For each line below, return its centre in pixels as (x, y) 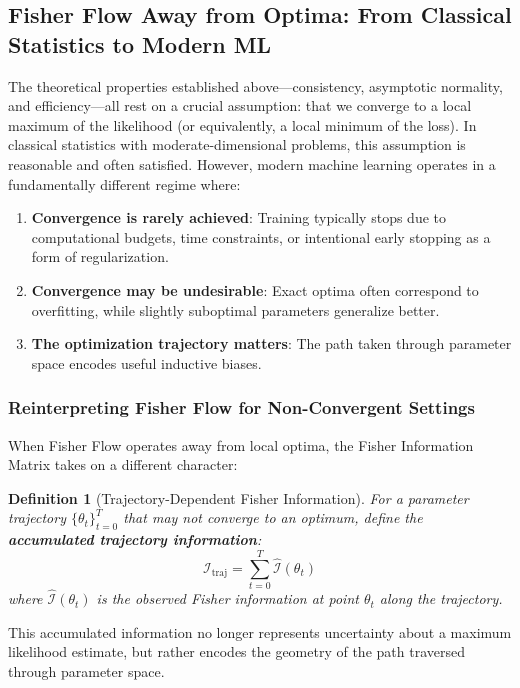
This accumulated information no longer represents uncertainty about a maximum (260, 631)
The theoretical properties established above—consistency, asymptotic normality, (255, 85)
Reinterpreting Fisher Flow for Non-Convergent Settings (241, 407)
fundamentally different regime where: (124, 183)
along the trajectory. (441, 598)
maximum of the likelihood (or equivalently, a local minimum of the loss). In (242, 124)
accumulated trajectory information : (135, 539)
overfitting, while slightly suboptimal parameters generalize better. (235, 309)
